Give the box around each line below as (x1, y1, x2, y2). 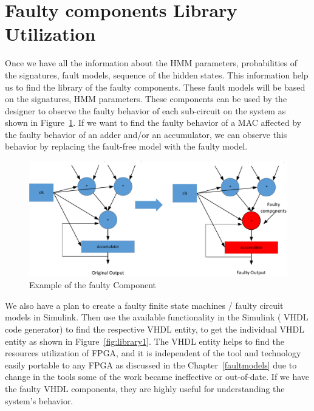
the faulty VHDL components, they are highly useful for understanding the (5, 382, 285, 395)
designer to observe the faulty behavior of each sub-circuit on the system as (5, 104, 286, 117)
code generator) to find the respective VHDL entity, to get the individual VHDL (5, 323, 304, 336)
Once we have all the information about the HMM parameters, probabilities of (5, 57, 297, 69)
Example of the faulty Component (29, 278, 157, 291)
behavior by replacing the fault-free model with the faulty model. (5, 140, 248, 153)
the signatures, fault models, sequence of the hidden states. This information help (5, 68, 309, 81)
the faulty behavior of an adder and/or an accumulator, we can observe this (5, 128, 287, 140)
